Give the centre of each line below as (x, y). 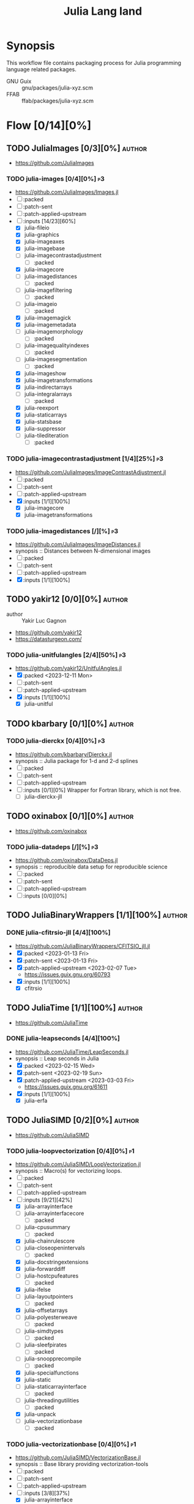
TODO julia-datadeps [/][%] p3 (52, 846)
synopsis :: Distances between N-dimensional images (83, 551)
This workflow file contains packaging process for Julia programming (94, 63)
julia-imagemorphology (54, 332)
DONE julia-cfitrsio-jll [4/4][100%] (59, 932)
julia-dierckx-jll (43, 796)
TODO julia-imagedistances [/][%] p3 (62, 531)
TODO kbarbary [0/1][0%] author (70, 723)
